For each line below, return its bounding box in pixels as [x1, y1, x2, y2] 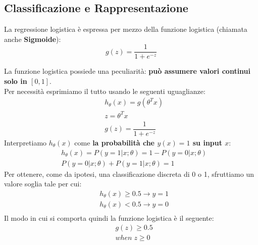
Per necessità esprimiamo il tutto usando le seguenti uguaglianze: [4, 85, 205, 96]
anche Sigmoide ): [4, 33, 61, 44]
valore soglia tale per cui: [4, 178, 82, 189]
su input [192, 137, 222, 148]
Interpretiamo [4, 137, 47, 148]
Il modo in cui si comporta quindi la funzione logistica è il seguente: [4, 212, 214, 223]
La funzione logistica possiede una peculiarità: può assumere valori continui [4, 66, 251, 76]
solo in [4, 76, 27, 86]
